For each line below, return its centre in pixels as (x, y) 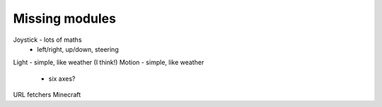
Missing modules (65, 18)
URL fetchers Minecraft (47, 95)
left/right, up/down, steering (78, 49)
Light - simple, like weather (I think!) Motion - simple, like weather (109, 62)
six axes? (62, 79)
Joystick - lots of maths (47, 40)
